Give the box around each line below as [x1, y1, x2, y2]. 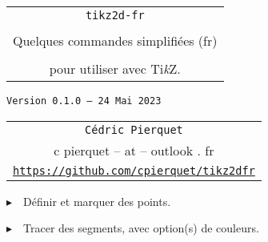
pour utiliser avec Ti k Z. [49, 59, 181, 78]
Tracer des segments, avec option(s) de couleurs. [23, 220, 259, 236]
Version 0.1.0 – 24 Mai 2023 [6, 95, 162, 107]
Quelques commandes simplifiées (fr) [13, 31, 218, 50]
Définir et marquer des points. [23, 192, 171, 209]
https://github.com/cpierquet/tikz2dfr [13, 163, 255, 177]
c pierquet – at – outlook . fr [54, 140, 214, 159]
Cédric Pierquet [85, 123, 183, 136]
